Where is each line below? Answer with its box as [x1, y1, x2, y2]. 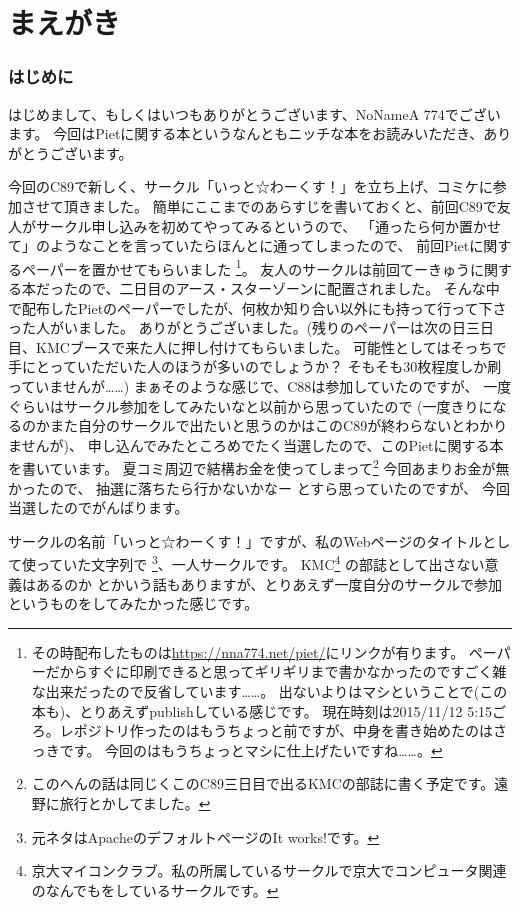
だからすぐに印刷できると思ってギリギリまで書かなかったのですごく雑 [45, 661, 507, 682]
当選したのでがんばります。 [8, 497, 189, 518]
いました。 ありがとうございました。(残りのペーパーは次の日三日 [63, 317, 494, 338]
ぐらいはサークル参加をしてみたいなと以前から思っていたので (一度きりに [8, 395, 493, 416]
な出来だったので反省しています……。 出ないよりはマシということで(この [31, 681, 508, 701]
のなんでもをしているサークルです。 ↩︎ [31, 879, 279, 900]
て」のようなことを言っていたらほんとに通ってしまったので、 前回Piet [8, 235, 470, 256]
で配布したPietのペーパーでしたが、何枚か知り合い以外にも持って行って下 [8, 297, 493, 318]
